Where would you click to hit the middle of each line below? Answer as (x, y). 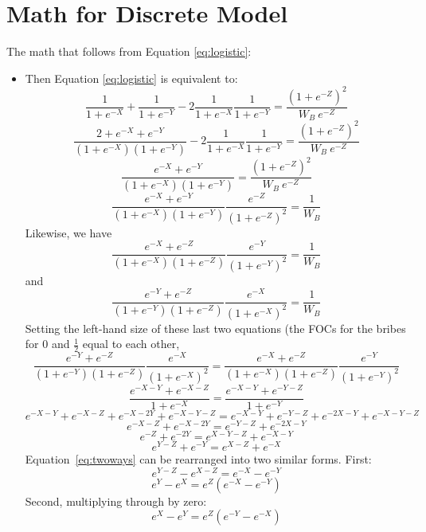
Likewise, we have (68, 232)
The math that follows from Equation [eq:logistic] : (129, 51)
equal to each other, (131, 344)
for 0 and (47, 344)
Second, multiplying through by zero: (116, 501)
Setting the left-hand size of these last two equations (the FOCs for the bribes (215, 328)
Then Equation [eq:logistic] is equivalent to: (131, 78)
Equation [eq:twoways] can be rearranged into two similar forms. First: (198, 459)
